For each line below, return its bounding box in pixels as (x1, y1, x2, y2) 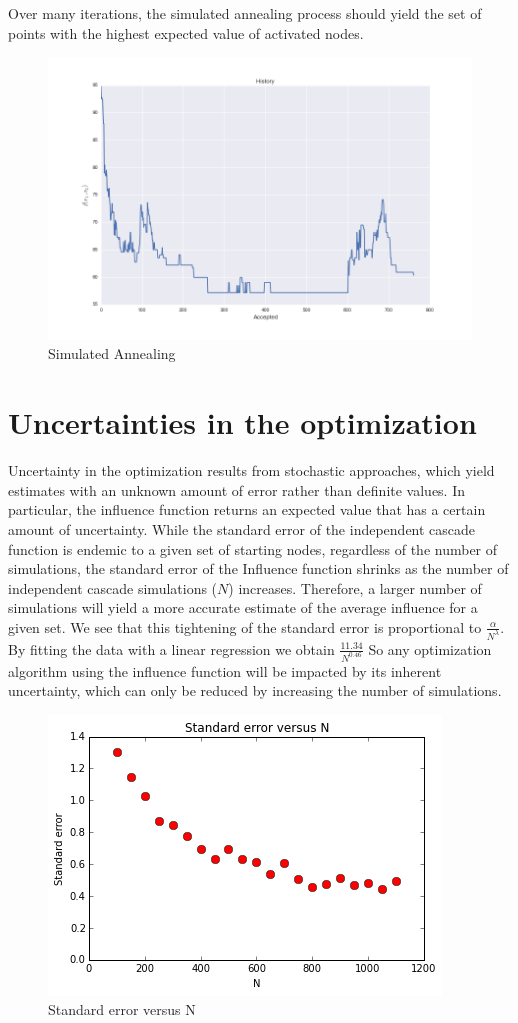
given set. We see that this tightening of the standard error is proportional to (8, 616, 482, 637)
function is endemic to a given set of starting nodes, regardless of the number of (8, 538, 498, 559)
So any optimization (368, 638, 492, 659)
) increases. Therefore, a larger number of (228, 577, 482, 598)
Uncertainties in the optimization (8, 402, 477, 443)
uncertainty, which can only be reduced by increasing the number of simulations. (8, 680, 502, 701)
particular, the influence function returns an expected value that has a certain (8, 499, 486, 520)
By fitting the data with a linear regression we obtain (8, 638, 335, 659)
